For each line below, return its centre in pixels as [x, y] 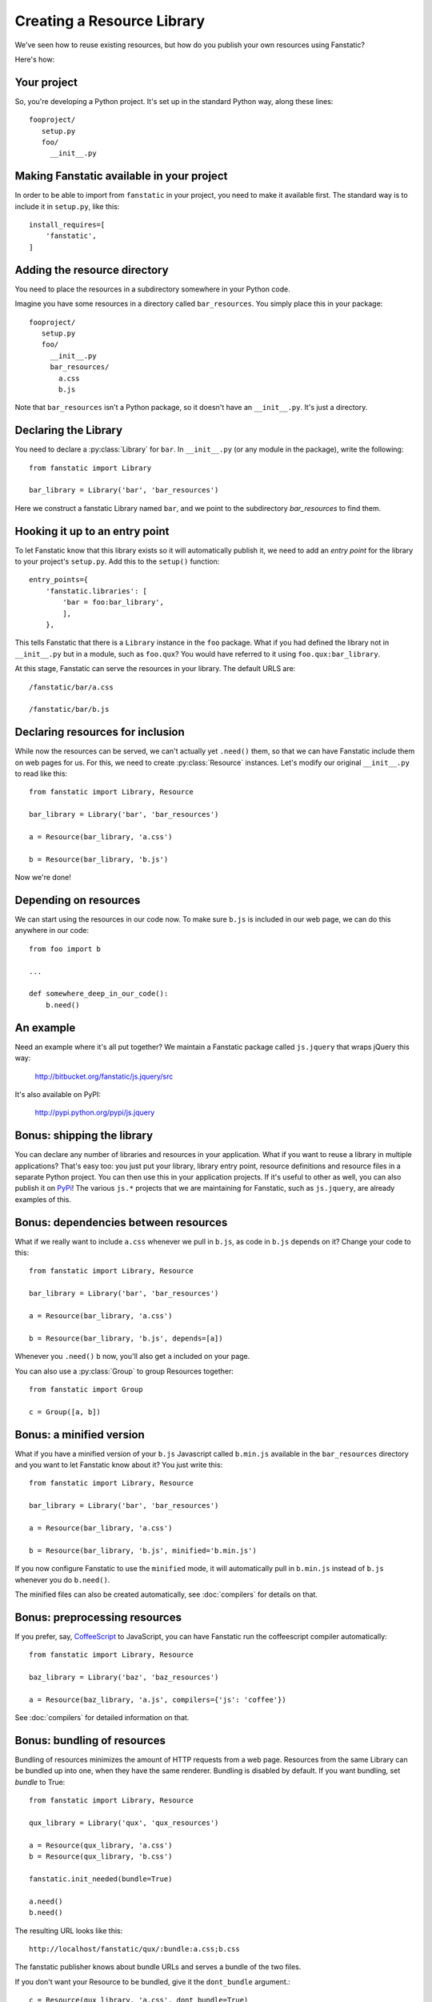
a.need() [46, 1901]
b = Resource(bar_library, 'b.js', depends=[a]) [126, 1338]
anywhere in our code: [52, 931]
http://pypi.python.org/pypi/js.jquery [95, 1112]
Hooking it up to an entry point [92, 531]
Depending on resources [78, 900]
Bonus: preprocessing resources [98, 1617]
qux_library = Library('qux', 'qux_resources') [124, 1823]
